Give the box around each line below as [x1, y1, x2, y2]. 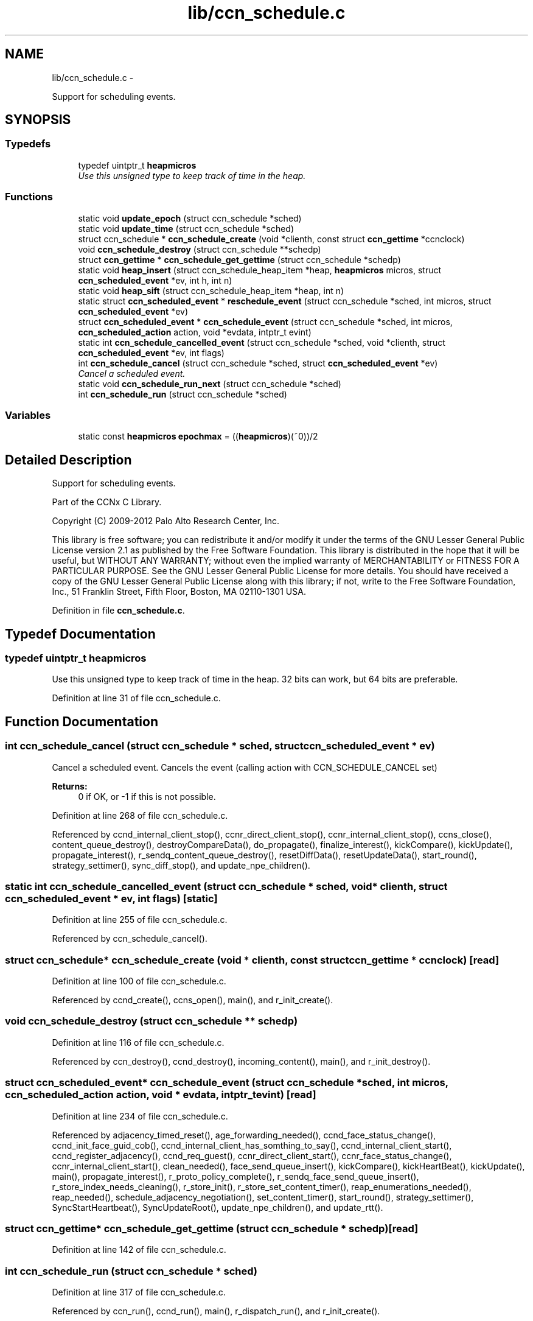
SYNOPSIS [5, 112, 71, 128]
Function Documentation [5, 713, 158, 729]
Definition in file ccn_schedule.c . [52, 605, 185, 616]
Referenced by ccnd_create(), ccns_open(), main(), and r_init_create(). [52, 995, 333, 1006]
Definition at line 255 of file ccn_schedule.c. [52, 914, 228, 925]
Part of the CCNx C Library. [52, 497, 162, 508]
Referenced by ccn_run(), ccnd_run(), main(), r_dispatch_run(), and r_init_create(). [52, 1306, 380, 1317]
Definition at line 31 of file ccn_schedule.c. [52, 693, 221, 704]
